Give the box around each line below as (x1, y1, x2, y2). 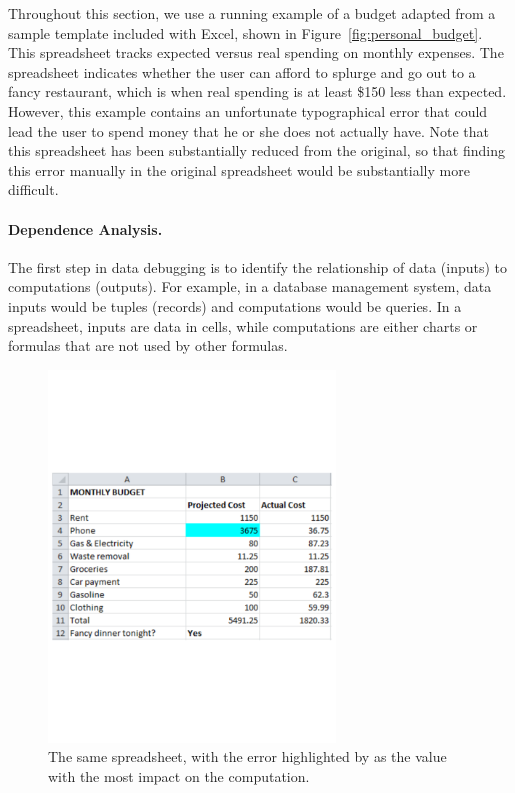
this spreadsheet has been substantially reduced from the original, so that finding (8, 140, 505, 161)
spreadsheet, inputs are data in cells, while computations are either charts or (8, 315, 478, 336)
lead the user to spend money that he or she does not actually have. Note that (8, 120, 490, 141)
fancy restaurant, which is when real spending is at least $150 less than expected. (8, 81, 507, 102)
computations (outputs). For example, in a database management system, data (8, 276, 492, 297)
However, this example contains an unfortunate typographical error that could (8, 100, 488, 121)
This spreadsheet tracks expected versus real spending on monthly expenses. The (8, 42, 504, 63)
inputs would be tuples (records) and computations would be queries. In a (8, 295, 462, 316)
